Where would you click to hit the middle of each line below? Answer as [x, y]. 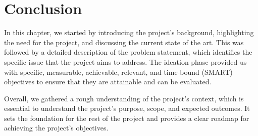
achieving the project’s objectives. [56, 128]
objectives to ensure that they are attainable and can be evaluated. [108, 82]
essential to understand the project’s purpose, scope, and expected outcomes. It [127, 108]
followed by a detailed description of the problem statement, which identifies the [128, 52]
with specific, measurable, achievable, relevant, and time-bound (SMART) [118, 72]
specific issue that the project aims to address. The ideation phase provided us [125, 61]
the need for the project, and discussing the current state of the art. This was [124, 42]
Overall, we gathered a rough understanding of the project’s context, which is [124, 98]
